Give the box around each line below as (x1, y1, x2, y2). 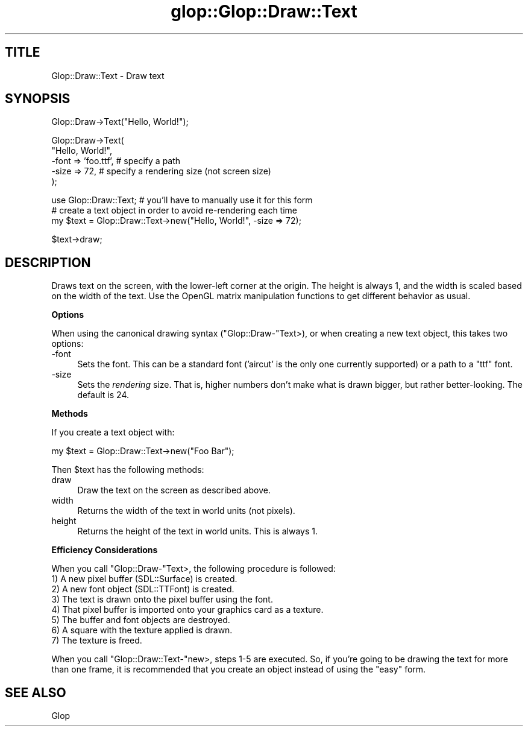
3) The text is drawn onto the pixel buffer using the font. (51, 594, 273, 605)
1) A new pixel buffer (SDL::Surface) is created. (51, 574, 237, 584)
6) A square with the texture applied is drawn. (51, 625, 233, 636)
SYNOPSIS (5, 91, 71, 107)
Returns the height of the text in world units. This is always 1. (77, 526, 318, 537)
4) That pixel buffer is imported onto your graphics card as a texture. (51, 604, 324, 615)
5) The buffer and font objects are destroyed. (51, 615, 230, 625)
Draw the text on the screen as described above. (77, 485, 271, 496)
